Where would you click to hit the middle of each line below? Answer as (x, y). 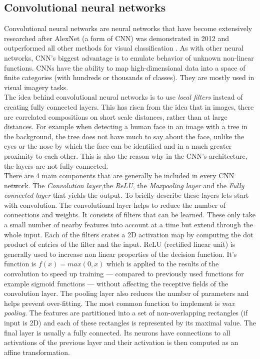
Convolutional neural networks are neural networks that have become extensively (128, 28)
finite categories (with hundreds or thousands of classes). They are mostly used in (129, 77)
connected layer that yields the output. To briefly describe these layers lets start (126, 195)
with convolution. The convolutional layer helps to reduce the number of (115, 205)
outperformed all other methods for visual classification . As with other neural (124, 48)
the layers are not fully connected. (56, 165)
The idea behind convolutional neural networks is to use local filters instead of (123, 97)
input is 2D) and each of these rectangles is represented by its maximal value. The (130, 323)
